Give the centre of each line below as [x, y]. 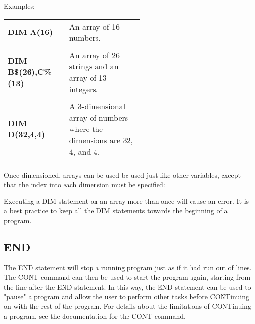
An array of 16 [95, 26]
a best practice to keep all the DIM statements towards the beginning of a [116, 211]
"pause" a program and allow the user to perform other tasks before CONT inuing [127, 296]
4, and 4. [84, 151]
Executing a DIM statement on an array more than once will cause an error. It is [127, 201]
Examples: [19, 6]
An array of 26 [95, 55]
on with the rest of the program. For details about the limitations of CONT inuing [127, 306]
